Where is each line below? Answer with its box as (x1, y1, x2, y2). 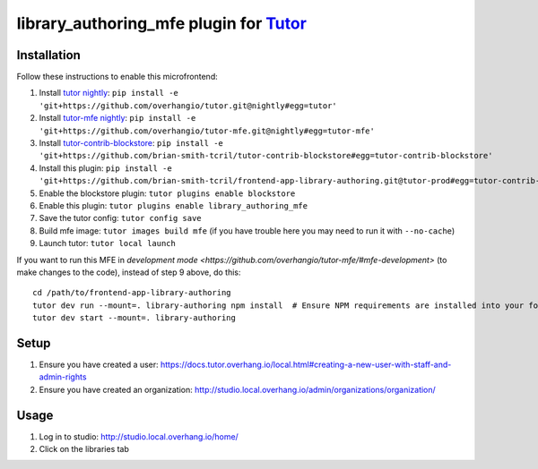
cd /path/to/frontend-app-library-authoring (32, 287, 232, 298)
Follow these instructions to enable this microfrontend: (16, 72, 219, 82)
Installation (16, 47, 81, 63)
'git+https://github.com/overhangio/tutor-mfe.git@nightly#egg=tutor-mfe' (39, 125, 376, 136)
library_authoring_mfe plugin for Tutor (16, 13, 307, 33)
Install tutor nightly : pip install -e (39, 88, 178, 98)
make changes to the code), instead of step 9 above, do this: (16, 267, 241, 277)
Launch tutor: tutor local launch (39, 238, 177, 249)
